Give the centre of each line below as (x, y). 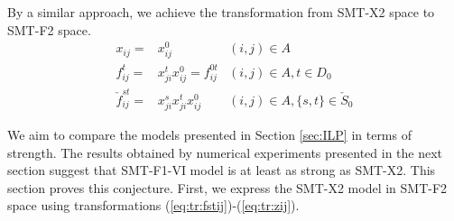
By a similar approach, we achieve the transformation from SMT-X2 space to (221, 12)
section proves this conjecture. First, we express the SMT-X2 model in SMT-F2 (227, 187)
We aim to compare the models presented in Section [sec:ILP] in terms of (209, 135)
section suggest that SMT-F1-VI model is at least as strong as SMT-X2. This (222, 170)
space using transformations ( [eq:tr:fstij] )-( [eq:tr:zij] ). (153, 205)
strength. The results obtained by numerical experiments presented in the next (225, 152)
